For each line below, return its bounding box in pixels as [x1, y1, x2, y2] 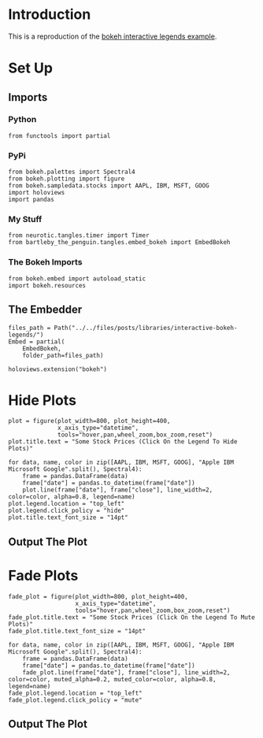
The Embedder [8, 303, 83, 317]
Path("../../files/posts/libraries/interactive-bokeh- [54, 324, 238, 332]
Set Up [8, 59, 54, 77]
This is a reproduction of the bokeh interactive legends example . [8, 32, 217, 41]
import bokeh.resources [8, 281, 87, 289]
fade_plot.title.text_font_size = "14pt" [8, 627, 146, 635]
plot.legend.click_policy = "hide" [8, 506, 125, 515]
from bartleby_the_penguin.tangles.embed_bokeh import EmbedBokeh [8, 239, 231, 247]
